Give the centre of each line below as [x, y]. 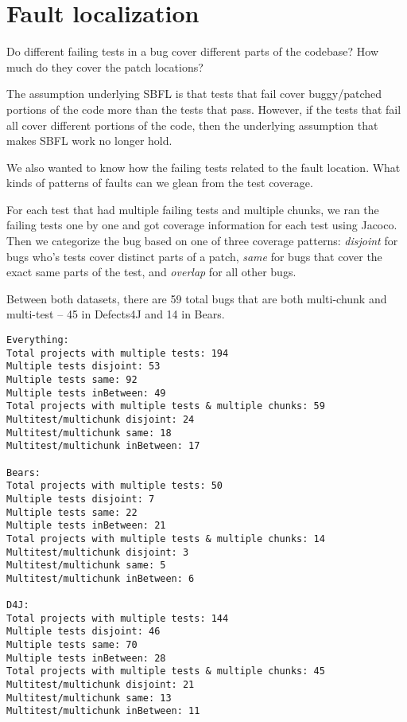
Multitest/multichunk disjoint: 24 [101, 419]
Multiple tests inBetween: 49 [86, 393]
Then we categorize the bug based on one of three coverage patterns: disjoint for [202, 241]
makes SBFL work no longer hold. [89, 140]
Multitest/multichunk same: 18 [89, 433]
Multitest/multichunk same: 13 [89, 698]
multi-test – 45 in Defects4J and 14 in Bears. [116, 314]
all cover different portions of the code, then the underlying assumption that [192, 125]
